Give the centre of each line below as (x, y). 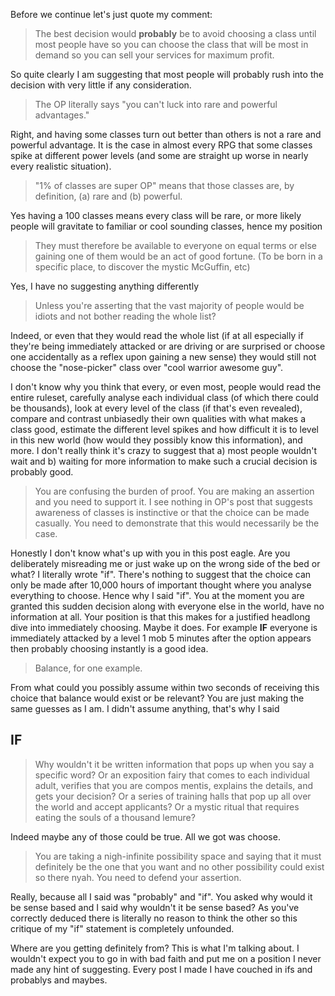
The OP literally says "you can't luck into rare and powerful (156, 104)
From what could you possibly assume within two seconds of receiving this (165, 687)
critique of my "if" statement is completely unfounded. (122, 928)
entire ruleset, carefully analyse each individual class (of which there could (164, 397)
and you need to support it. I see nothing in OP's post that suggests (173, 502)
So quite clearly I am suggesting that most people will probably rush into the (167, 74)
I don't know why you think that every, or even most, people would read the (166, 387)
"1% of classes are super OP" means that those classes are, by (164, 185)
